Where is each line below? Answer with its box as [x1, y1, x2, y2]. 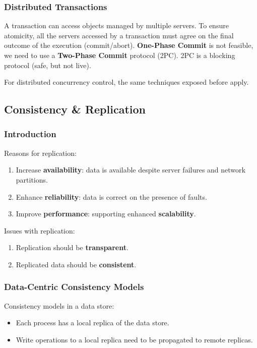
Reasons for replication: [4, 147, 77, 158]
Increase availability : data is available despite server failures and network [16, 164, 245, 175]
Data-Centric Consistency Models [4, 280, 144, 293]
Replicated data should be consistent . [16, 259, 137, 269]
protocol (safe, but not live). [4, 60, 91, 70]
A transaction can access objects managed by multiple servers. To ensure [4, 20, 229, 31]
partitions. [16, 174, 48, 185]
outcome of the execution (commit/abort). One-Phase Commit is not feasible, [4, 40, 253, 50]
